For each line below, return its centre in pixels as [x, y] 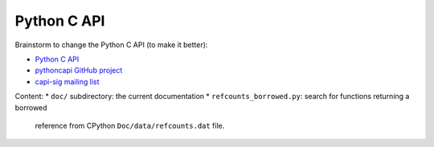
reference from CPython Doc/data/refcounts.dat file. [130, 125]
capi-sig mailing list [67, 81]
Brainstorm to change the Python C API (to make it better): [111, 45]
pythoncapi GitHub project [79, 70]
